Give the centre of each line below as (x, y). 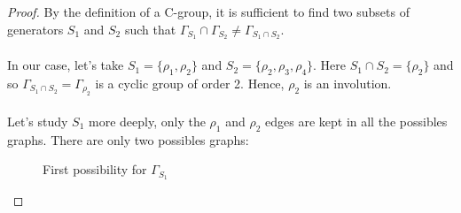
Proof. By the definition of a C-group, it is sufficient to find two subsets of (208, 11)
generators (35, 29)
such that (150, 29)
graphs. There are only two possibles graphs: (128, 139)
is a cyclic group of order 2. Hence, (190, 83)
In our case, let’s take (66, 65)
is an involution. (348, 83)
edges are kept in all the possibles (356, 121)
